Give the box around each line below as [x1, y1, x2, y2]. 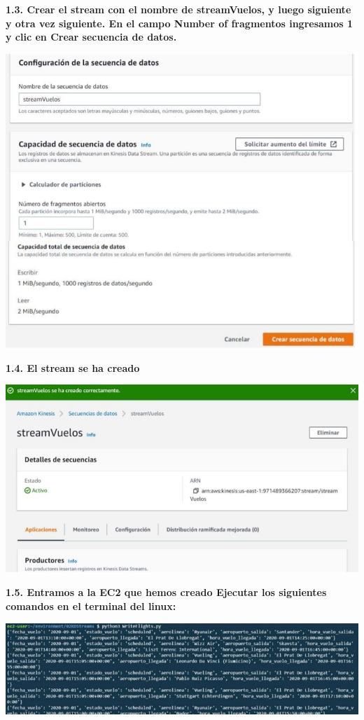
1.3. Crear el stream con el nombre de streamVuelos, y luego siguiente [6, 2, 351, 16]
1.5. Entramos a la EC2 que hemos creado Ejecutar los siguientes [6, 585, 327, 600]
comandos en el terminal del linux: [6, 599, 176, 614]
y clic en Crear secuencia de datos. [6, 29, 177, 44]
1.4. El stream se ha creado [6, 360, 140, 375]
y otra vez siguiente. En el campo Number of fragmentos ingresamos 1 [6, 15, 353, 30]
